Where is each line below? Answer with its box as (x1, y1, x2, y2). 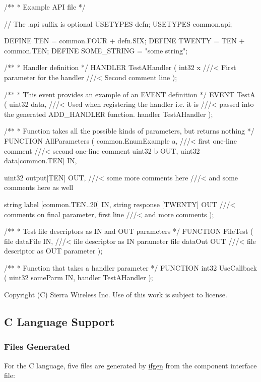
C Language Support (4, 314, 115, 330)
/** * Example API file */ (4, 2, 86, 12)
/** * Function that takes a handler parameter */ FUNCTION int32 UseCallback (4, 262, 257, 273)
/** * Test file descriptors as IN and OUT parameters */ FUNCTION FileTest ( (4, 226, 253, 236)
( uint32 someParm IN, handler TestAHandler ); (4, 272, 153, 283)
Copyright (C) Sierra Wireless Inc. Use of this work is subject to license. (4, 289, 227, 300)
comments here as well (4, 182, 74, 193)
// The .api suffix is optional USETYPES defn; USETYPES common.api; (4, 18, 232, 29)
